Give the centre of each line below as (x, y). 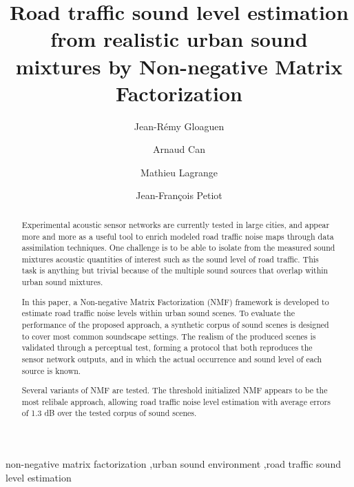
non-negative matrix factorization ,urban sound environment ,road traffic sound (173, 464)
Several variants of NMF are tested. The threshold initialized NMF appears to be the (175, 390)
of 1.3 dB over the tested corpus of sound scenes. (109, 413)
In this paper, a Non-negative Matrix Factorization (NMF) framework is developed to (175, 301)
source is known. (51, 370)
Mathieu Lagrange (179, 172)
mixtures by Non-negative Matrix (179, 66)
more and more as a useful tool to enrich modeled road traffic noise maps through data (178, 236)
